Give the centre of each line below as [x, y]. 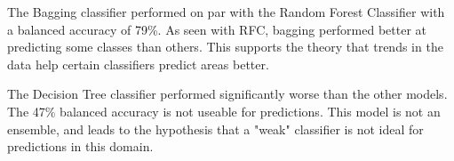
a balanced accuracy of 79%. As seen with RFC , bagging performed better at [217, 29]
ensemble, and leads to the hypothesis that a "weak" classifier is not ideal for [215, 129]
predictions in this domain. [80, 146]
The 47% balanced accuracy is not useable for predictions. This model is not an [224, 111]
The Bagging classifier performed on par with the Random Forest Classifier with [226, 12]
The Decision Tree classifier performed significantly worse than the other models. [227, 94]
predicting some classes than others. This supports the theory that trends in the [225, 47]
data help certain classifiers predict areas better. [138, 64]
